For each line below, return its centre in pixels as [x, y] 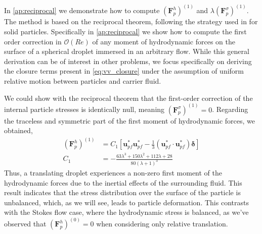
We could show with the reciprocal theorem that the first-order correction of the [128, 98]
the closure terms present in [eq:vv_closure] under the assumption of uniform [124, 71]
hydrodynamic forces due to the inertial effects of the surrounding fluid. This [123, 182]
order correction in [33, 41]
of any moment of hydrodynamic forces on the [164, 41]
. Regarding [230, 109]
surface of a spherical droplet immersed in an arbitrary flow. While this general [127, 51]
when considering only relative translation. [162, 224]
